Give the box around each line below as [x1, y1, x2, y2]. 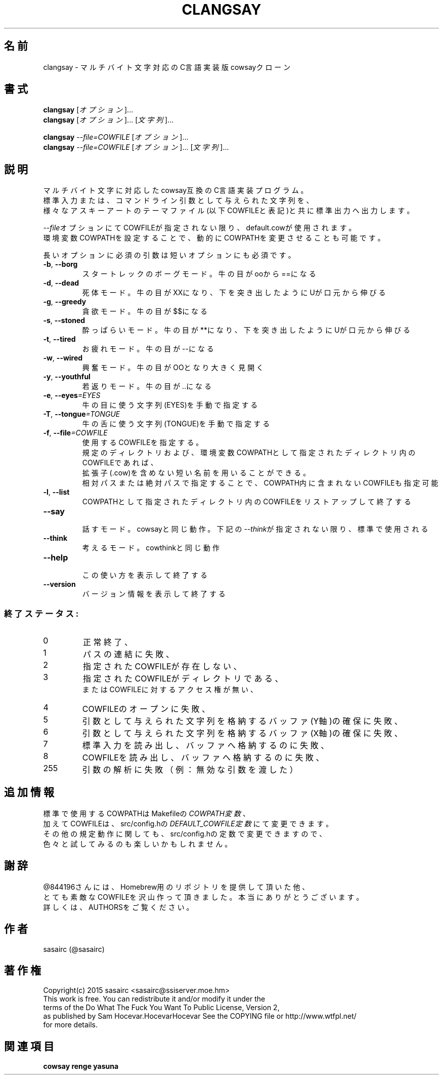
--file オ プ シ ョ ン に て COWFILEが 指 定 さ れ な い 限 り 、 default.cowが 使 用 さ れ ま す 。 [43, 223, 356, 232]
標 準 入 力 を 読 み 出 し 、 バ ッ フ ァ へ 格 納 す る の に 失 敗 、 [82, 740, 329, 751]
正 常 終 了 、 [82, 637, 132, 648]
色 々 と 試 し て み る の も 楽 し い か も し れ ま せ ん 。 [43, 839, 232, 848]
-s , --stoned [43, 316, 85, 325]
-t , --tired [43, 335, 76, 344]
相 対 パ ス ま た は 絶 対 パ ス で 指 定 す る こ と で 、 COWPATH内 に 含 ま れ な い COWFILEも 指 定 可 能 [82, 478, 438, 488]
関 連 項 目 [4, 1040, 54, 1053]
